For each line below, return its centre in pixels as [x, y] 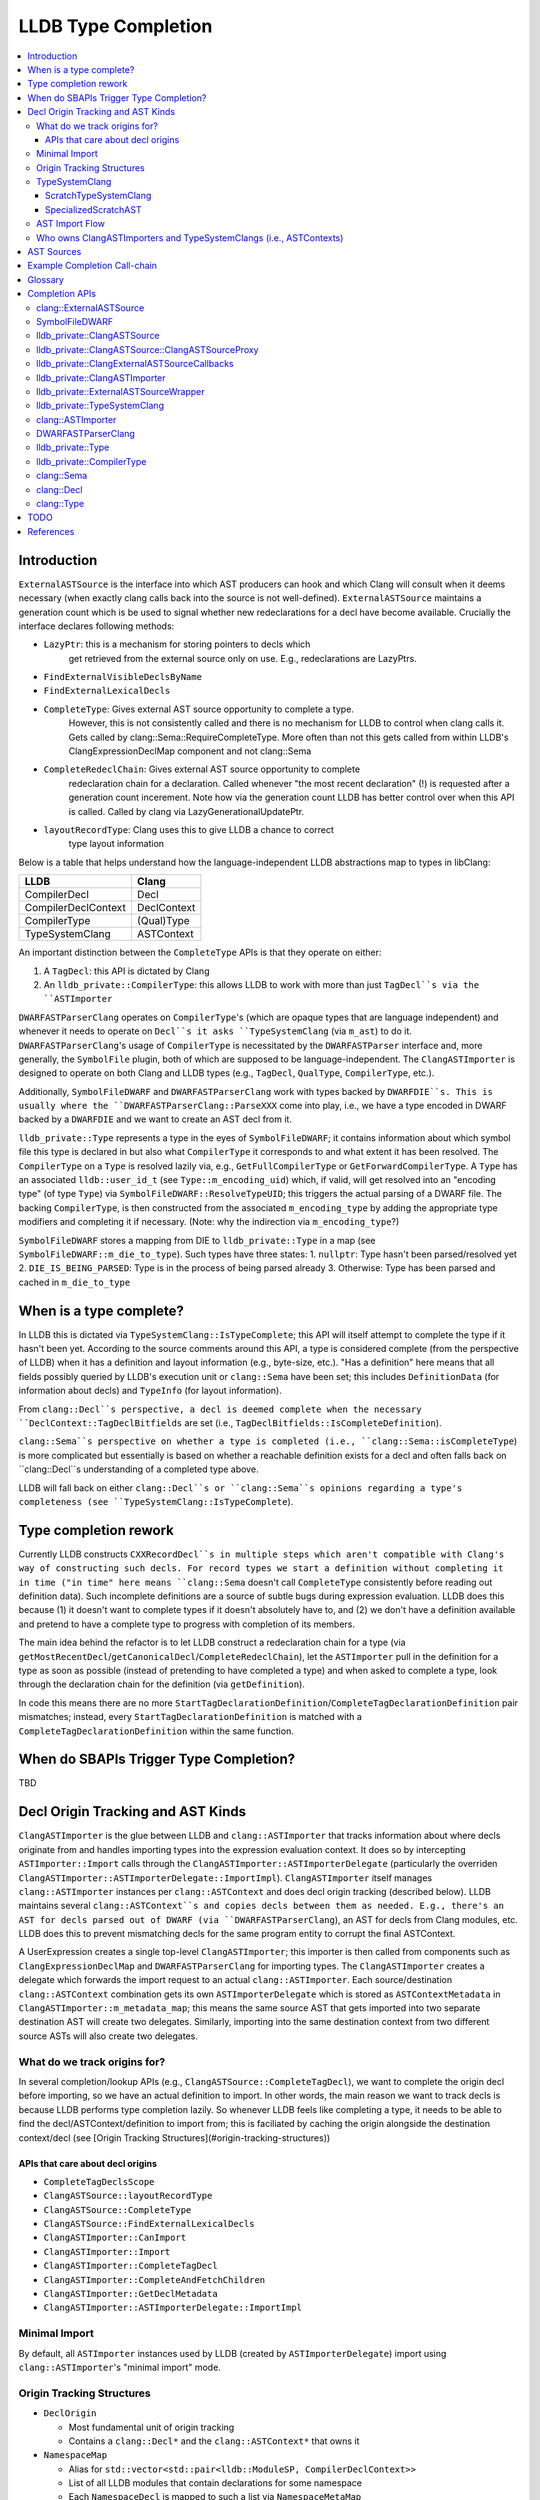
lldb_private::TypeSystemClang [100, 406]
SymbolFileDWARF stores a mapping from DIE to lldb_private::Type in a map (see [197, 1240]
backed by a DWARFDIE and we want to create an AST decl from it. [155, 1119]
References [51, 531]
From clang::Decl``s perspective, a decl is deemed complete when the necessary [220, 1409]
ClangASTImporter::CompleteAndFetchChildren [154, 2279]
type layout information [116, 844]
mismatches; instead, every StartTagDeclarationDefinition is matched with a [190, 1717]
